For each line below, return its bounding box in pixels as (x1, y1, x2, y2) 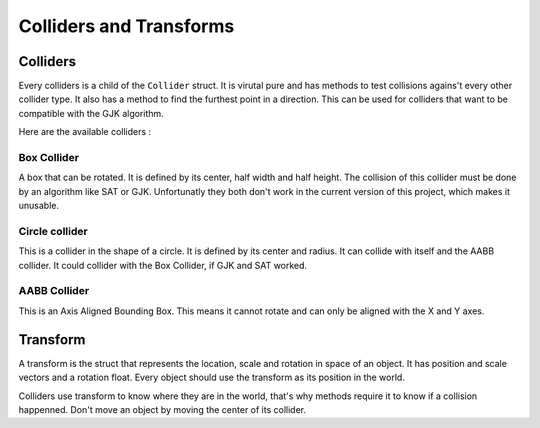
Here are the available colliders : (18, 126, 152, 138)
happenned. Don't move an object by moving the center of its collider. (18, 403, 307, 415)
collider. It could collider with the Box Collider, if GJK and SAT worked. (18, 259, 308, 271)
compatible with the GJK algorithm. (18, 107, 164, 119)
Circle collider (18, 224, 89, 238)
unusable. (18, 200, 60, 212)
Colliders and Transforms (18, 15, 235, 37)
